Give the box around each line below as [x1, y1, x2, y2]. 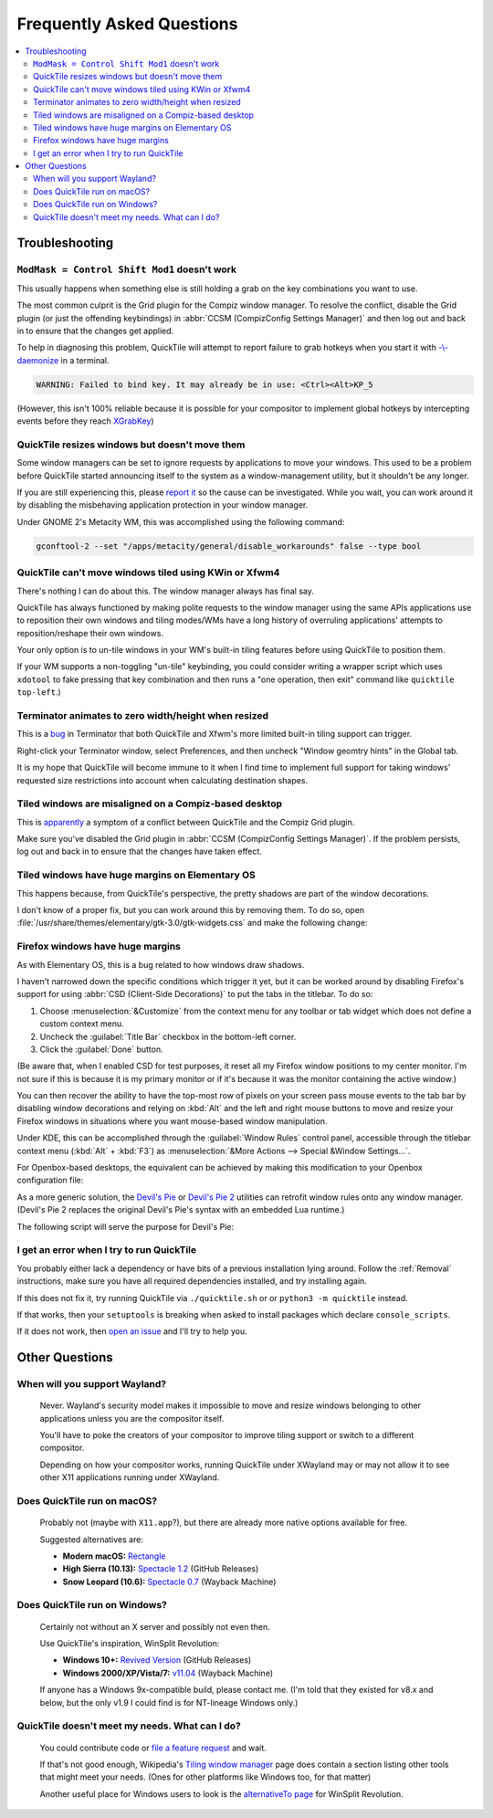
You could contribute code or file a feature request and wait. [39, 1742, 267, 1753]
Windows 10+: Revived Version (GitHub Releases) [62, 1655, 252, 1666]
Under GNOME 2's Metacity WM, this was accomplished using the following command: [16, 516, 345, 527]
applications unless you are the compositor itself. [39, 1413, 225, 1424]
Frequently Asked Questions [16, 14, 238, 34]
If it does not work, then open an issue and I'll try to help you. [16, 1326, 247, 1337]
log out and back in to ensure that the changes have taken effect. [16, 846, 262, 857]
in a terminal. [60, 354, 110, 365]
